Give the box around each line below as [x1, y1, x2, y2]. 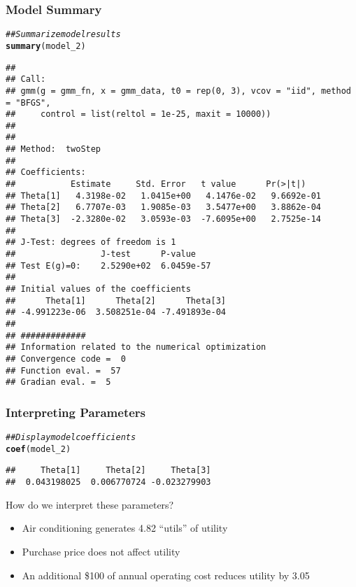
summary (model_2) [6, 41, 86, 51]
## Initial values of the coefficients [6, 284, 191, 294]
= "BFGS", [6, 97, 51, 108]
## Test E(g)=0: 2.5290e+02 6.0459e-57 [6, 260, 211, 271]
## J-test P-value [6, 249, 197, 260]
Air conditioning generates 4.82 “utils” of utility [22, 521, 228, 535]
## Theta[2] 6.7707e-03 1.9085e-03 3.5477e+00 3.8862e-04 [6, 202, 322, 213]
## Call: [6, 74, 46, 85]
